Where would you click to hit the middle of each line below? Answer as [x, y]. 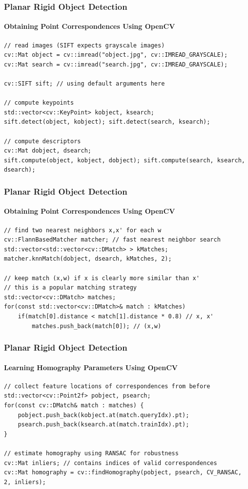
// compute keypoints [39, 103]
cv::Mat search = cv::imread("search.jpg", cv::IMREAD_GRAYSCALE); [116, 64]
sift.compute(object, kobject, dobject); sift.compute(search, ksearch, [124, 160]
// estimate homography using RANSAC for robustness [91, 453]
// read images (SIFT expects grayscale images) [84, 45]
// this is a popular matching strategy [71, 288]
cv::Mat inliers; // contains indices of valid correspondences [111, 463]
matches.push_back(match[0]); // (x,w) [97, 326]
